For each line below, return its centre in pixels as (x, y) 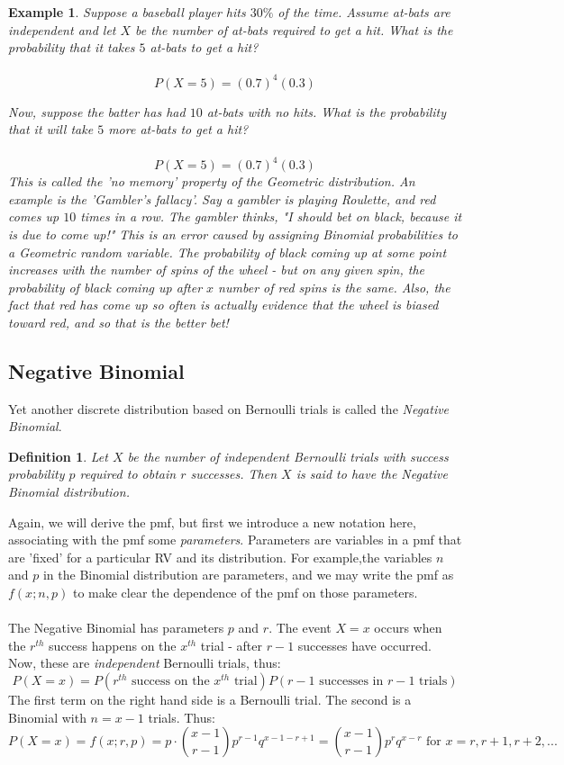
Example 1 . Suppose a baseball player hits (127, 12)
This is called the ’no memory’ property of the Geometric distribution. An (212, 181)
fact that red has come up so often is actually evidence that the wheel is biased (223, 305)
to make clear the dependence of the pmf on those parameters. (245, 593)
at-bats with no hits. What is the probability (327, 111)
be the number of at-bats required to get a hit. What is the (294, 29)
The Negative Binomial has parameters (116, 628)
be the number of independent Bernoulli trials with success (288, 456)
